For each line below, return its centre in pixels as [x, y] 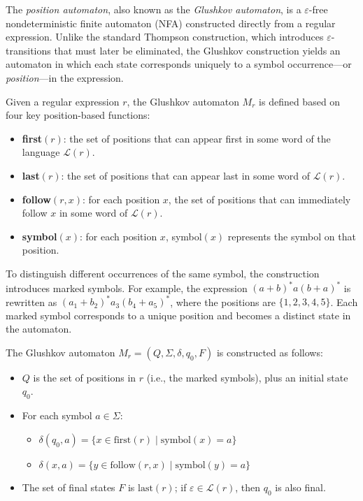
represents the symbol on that [292, 236]
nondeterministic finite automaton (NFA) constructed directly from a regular [171, 23]
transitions [28, 50]
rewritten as [31, 302]
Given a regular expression [63, 101]
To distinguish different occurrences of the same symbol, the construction [163, 273]
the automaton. [39, 329]
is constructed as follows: [270, 352]
